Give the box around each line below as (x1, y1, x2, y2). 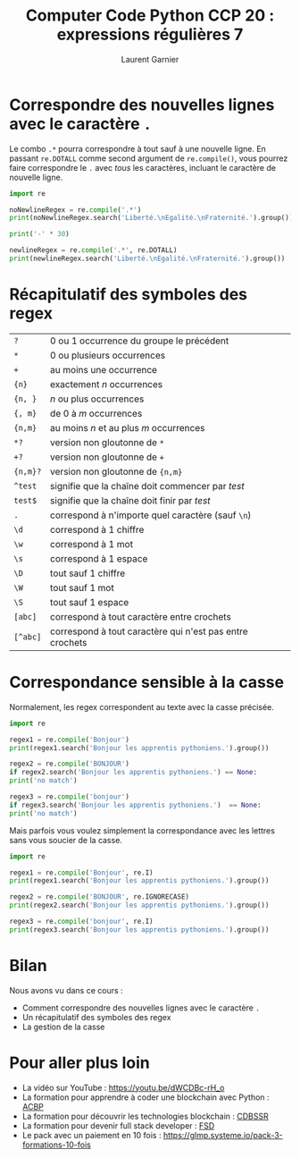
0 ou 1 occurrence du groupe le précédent (50, 334, 229, 347)
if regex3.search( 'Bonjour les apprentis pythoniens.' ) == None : (9, 800, 262, 809)
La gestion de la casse (21, 1021, 105, 1032)
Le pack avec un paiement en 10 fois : (21, 1129, 162, 1140)
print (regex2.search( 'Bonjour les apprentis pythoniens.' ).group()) (9, 900, 270, 910)
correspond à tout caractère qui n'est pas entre (50, 625, 248, 638)
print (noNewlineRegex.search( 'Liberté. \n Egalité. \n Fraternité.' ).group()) (9, 214, 294, 223)
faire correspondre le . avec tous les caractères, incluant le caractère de (9, 162, 277, 173)
